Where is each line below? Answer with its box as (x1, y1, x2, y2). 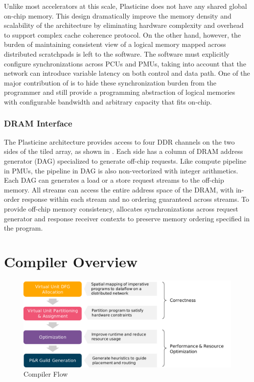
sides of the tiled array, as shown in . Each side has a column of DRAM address (4, 146, 243, 156)
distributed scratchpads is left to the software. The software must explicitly (4, 48, 230, 59)
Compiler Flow (23, 369, 68, 379)
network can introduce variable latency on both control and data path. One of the (4, 68, 250, 78)
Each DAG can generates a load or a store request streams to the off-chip (4, 175, 224, 185)
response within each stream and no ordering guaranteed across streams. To (22, 194, 249, 204)
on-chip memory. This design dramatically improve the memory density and (4, 10, 231, 21)
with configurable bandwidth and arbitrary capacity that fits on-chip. (4, 96, 212, 106)
